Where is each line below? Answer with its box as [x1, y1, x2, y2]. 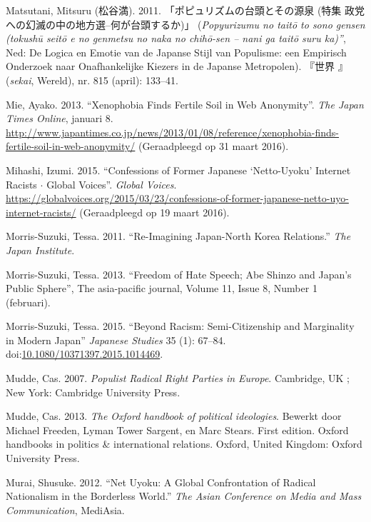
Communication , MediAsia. [6, 502, 125, 517]
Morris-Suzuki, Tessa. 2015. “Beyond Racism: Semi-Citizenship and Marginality [6, 318, 355, 333]
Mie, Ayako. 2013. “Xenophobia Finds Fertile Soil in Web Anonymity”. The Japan [6, 96, 364, 111]
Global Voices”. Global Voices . [46, 176, 177, 191]
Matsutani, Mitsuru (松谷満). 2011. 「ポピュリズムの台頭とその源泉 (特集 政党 [6, 3, 365, 17]
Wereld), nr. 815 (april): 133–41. [37, 72, 178, 87]
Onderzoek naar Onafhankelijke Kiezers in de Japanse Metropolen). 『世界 [6, 59, 335, 74]
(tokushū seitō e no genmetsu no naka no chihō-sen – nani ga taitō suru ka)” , [6, 31, 346, 46]
